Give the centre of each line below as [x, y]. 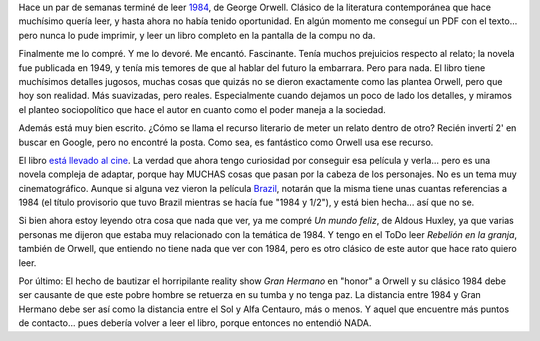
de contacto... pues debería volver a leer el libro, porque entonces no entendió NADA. [195, 323]
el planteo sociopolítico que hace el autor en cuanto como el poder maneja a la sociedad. [202, 109]
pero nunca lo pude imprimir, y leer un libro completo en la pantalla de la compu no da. [197, 35]
